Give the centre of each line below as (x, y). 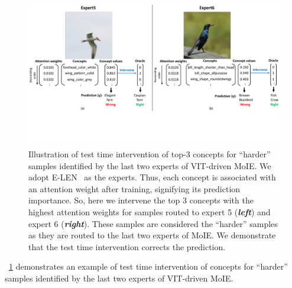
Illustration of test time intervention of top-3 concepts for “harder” (150, 154)
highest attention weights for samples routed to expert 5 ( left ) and (150, 212)
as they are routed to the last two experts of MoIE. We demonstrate (152, 235)
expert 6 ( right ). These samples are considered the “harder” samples (153, 223)
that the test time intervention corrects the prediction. (127, 246)
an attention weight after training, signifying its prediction (134, 188)
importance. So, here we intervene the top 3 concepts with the (141, 200)
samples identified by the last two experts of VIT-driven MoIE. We (150, 165)
